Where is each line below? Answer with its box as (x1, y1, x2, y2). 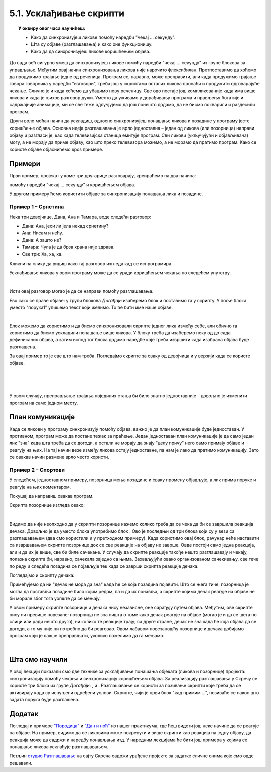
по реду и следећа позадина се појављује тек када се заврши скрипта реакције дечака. (9, 563, 199, 569)
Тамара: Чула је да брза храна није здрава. (22, 244, 115, 250)
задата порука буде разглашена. (9, 696, 80, 702)
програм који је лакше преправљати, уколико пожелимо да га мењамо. (9, 633, 165, 639)
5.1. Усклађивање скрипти (9, 8, 125, 19)
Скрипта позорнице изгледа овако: (9, 502, 85, 508)
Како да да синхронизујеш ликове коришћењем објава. (31, 48, 151, 54)
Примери (9, 159, 40, 168)
